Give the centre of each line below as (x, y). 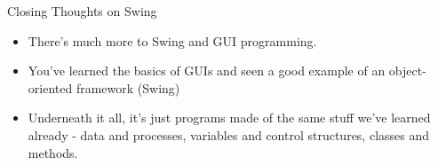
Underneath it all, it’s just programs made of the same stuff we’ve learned (229, 118)
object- (407, 71)
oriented (50, 87)
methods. (53, 152)
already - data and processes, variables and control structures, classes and (229, 134)
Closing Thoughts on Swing (82, 11)
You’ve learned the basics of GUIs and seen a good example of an (207, 71)
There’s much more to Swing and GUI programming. (172, 40)
